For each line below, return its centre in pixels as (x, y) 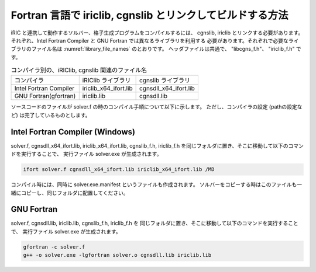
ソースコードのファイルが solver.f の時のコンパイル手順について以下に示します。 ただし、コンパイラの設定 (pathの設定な (157, 107)
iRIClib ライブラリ (107, 81)
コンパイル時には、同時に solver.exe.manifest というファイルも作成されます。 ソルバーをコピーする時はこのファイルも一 (157, 184)
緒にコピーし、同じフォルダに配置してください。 (70, 193)
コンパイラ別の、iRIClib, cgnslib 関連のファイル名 (79, 70)
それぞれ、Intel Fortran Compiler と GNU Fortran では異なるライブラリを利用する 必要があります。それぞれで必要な (150, 40)
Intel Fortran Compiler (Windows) (73, 132)
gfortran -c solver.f (54, 247)
